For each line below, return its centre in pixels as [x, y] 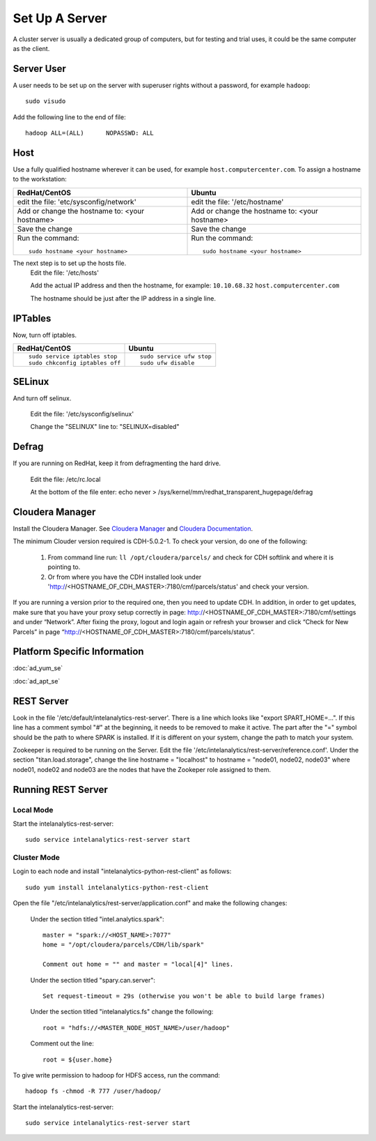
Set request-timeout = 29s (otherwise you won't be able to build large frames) [184, 996]
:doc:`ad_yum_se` [38, 668]
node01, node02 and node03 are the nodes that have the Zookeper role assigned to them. [142, 769]
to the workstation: [40, 179]
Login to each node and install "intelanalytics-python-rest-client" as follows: [122, 871]
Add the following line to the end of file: [69, 117]
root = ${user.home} [78, 1059]
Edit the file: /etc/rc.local [65, 479]
